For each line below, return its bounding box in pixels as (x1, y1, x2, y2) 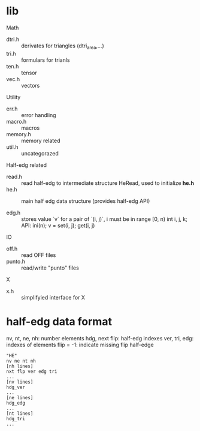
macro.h (6, 118, 27, 125)
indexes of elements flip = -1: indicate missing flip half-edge (6, 341, 154, 348)
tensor (21, 69, 37, 76)
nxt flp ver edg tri (6, 368, 58, 375)
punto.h (6, 258, 26, 265)
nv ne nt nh (6, 358, 36, 364)
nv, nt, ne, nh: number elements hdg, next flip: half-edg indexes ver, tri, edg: (6, 334, 194, 342)
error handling (21, 111, 56, 118)
